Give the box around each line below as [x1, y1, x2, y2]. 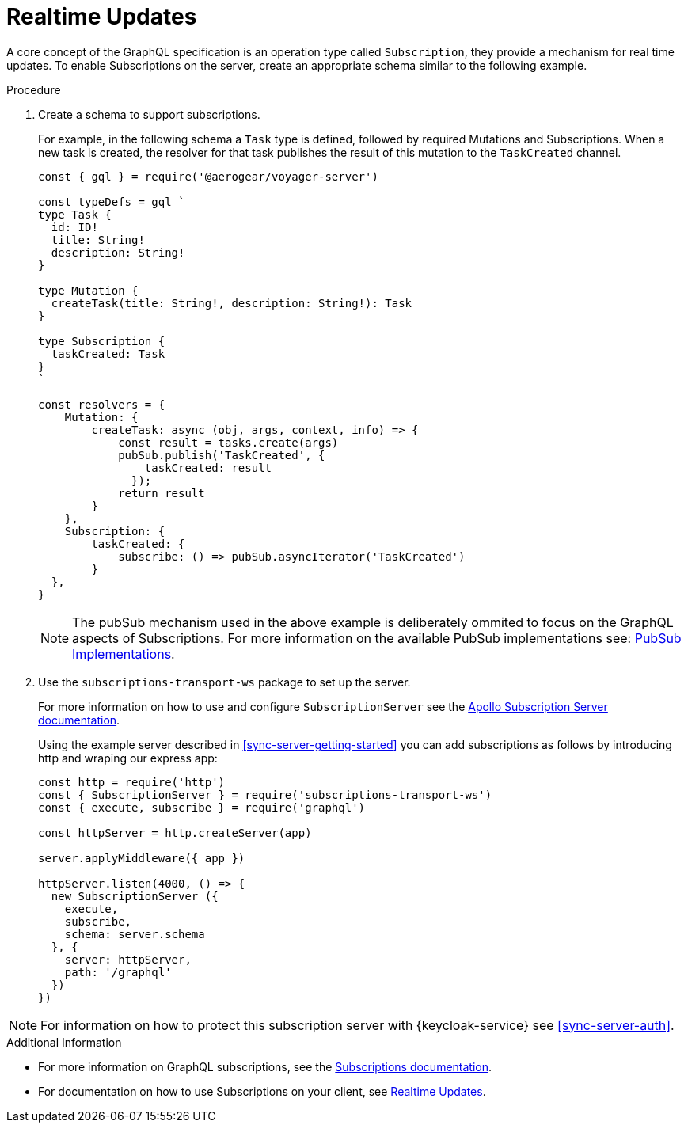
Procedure [6, 82, 61, 97]
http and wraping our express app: [38, 751, 218, 765]
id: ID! [51, 220, 98, 234]
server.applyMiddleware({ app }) [38, 851, 245, 865]
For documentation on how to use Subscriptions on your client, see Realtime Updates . [38, 1084, 486, 1098]
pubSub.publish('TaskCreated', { [118, 448, 325, 462]
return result [118, 486, 205, 500]
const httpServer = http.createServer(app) [38, 826, 312, 839]
